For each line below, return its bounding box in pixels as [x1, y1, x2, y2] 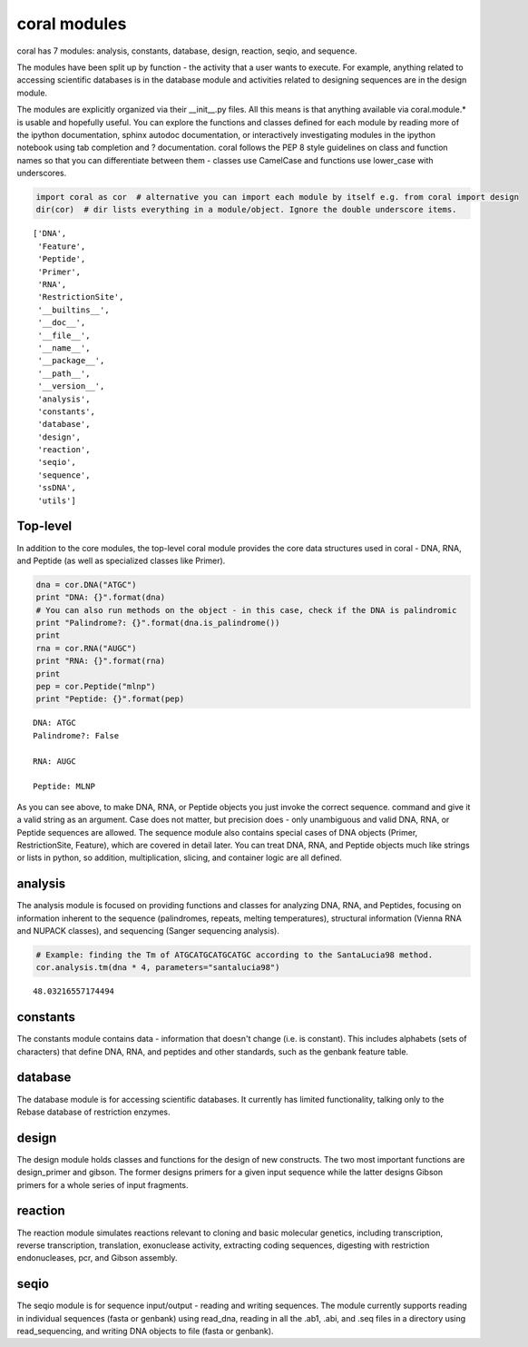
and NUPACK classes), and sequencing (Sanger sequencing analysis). [16, 926, 280, 936]
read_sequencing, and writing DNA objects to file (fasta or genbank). [16, 1326, 274, 1337]
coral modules [16, 14, 127, 34]
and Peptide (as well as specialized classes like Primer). [16, 555, 226, 566]
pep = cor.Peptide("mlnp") [35, 681, 156, 692]
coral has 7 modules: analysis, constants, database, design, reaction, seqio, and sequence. [16, 45, 357, 56]
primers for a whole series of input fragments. [16, 1179, 190, 1190]
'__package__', [37, 355, 105, 366]
